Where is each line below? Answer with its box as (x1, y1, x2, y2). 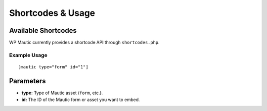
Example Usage (9, 52, 47, 58)
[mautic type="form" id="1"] (18, 64, 89, 70)
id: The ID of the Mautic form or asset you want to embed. (21, 97, 140, 103)
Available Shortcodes (9, 26, 77, 35)
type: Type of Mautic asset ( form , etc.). (21, 90, 103, 96)
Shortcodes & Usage (9, 7, 95, 18)
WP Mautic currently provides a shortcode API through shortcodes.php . (9, 40, 160, 46)
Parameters (9, 77, 46, 85)
